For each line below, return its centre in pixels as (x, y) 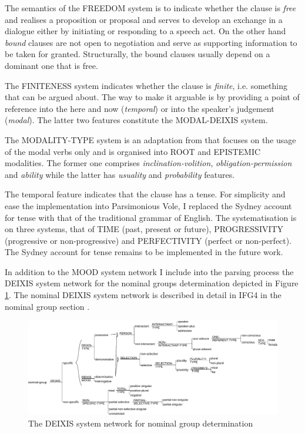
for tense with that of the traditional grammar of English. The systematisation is (151, 217)
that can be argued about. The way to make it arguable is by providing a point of (152, 97)
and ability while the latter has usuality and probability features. (120, 174)
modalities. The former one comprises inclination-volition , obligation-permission (148, 163)
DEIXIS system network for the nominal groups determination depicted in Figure (152, 283)
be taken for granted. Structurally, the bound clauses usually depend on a (138, 54)
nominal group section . (47, 306)
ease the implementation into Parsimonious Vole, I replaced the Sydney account (148, 205)
